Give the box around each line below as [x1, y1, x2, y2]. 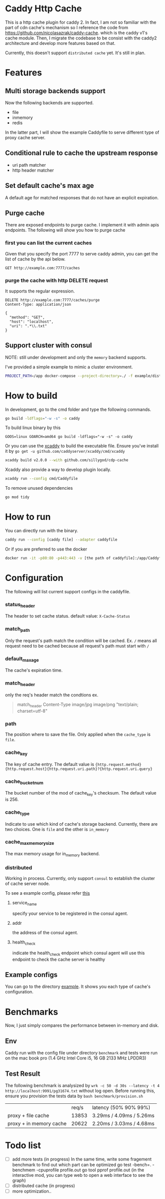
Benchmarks [5, 1006, 58, 1017]
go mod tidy [5, 495, 29, 500]
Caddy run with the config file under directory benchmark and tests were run [5, 1050, 158, 1056]
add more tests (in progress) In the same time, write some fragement [12, 1156, 152, 1162]
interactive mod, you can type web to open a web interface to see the [12, 1172, 153, 1178]
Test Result [5, 1069, 40, 1078]
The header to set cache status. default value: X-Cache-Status [5, 613, 130, 619]
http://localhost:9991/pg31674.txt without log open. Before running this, [5, 1088, 156, 1093]
